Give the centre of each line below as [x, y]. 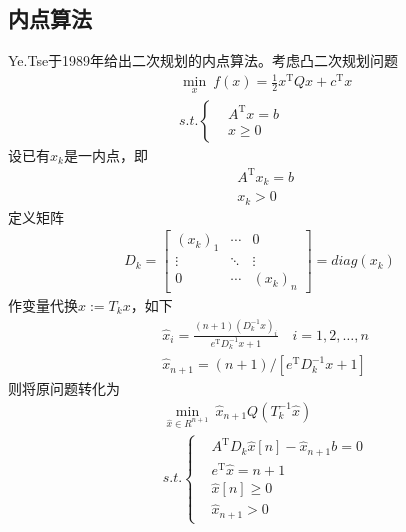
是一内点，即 [105, 154]
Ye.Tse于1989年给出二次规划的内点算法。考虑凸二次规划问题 [203, 60]
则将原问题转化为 [64, 388]
